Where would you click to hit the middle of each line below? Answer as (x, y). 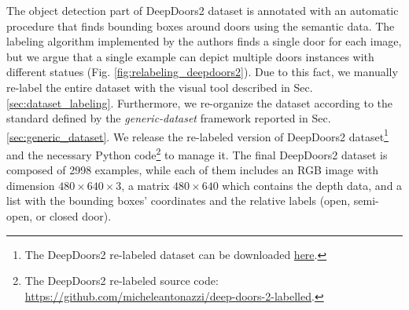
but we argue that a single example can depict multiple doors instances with (190, 56)
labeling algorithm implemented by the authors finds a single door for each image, (204, 41)
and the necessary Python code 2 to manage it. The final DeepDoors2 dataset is (197, 153)
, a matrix (146, 185)
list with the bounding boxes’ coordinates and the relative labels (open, (179, 201)
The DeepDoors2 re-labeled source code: (122, 281)
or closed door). (74, 216)
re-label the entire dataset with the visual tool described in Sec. (160, 87)
